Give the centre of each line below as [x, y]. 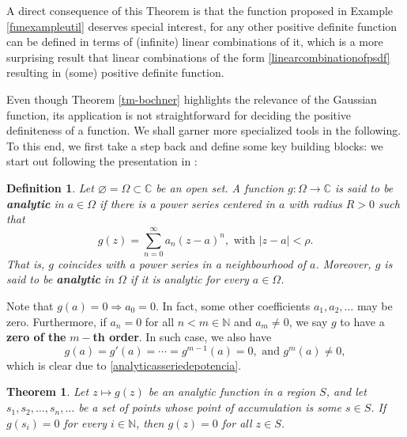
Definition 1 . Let [50, 187]
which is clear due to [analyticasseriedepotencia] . [124, 365]
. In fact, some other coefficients [233, 306]
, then [150, 422]
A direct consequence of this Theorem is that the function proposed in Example [200, 10]
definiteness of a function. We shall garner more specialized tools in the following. [204, 130]
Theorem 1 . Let [48, 391]
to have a [362, 321]
